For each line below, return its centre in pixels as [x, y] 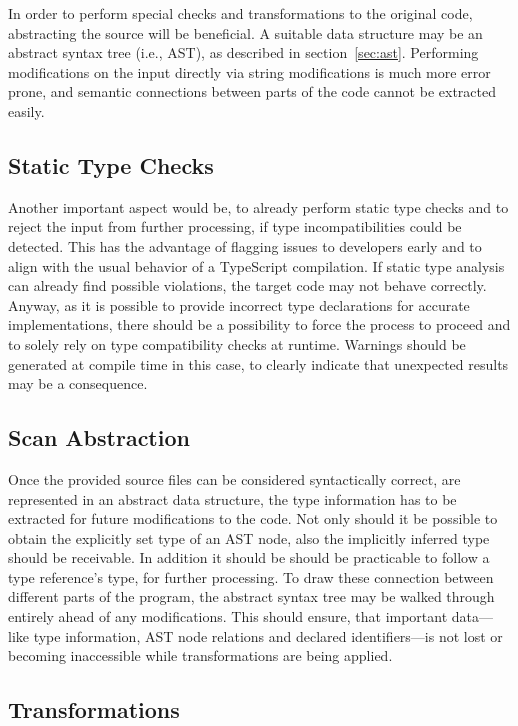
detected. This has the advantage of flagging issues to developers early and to [245, 245]
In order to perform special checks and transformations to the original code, [240, 13]
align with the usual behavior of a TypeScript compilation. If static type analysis [256, 265]
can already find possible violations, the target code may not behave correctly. [247, 285]
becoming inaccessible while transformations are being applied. [200, 655]
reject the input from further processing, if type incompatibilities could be [235, 226]
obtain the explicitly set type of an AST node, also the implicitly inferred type [249, 537]
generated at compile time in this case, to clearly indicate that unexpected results [258, 363]
